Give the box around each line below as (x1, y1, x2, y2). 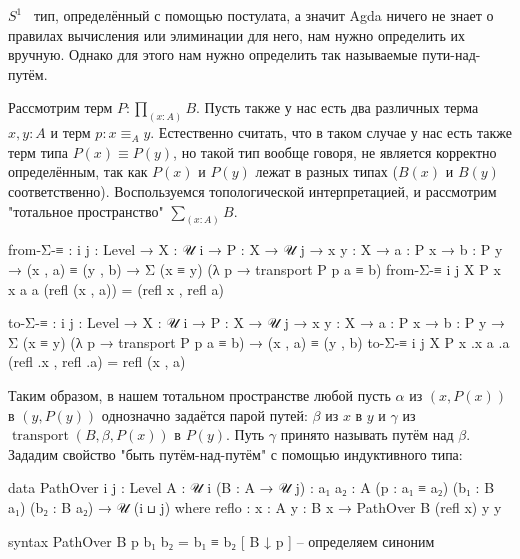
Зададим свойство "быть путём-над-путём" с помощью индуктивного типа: (8, 443, 463, 464)
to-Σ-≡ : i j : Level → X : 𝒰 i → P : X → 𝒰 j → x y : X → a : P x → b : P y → (8, 312, 506, 333)
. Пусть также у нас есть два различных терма (196, 97, 479, 118)
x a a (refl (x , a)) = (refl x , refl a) (8, 278, 224, 299)
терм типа (8, 141, 68, 162)
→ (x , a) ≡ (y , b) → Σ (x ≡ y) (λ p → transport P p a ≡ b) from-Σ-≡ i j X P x (8, 259, 501, 280)
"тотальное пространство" (8, 200, 164, 221)
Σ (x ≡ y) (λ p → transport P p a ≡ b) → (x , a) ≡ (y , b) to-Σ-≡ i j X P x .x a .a (8, 331, 510, 352)
